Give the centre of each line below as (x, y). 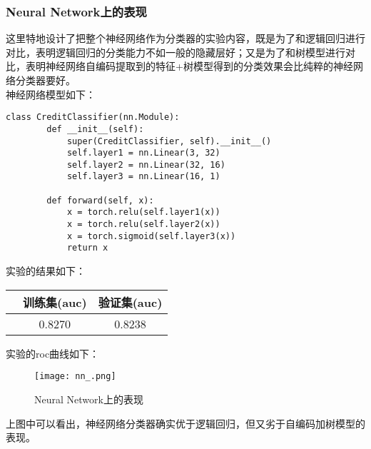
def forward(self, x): (100, 200)
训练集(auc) (55, 302)
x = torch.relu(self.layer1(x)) (143, 212)
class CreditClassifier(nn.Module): (93, 117)
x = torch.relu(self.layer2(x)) (143, 224)
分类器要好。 (45, 80)
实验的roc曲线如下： (53, 353)
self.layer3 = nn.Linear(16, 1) (143, 177)
